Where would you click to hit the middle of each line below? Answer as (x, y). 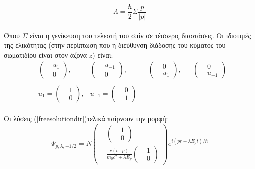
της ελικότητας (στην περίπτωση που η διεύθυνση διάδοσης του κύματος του (115, 45)
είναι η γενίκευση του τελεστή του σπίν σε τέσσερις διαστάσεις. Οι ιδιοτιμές (141, 35)
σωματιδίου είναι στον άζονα (46, 54)
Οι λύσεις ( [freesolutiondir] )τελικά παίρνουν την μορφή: (86, 119)
